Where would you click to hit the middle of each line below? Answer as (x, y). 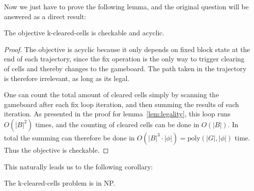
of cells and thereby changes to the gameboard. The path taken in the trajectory (125, 68)
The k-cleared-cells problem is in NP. (60, 183)
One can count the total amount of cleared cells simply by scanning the (112, 95)
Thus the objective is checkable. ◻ (56, 150)
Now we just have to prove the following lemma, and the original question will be (126, 6)
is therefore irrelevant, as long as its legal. (67, 78)
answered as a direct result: (45, 16)
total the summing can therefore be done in (70, 137)
